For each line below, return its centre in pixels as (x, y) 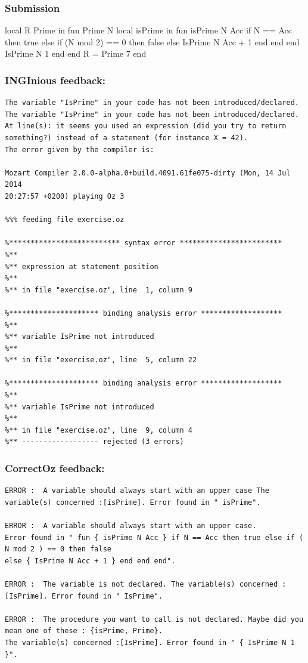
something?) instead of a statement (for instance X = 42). (127, 138)
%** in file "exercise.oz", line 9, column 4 (99, 430)
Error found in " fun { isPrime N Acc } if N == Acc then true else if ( (154, 537)
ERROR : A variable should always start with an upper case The (137, 491)
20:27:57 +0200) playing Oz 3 (65, 196)
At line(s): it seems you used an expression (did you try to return (146, 126)
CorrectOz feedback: (55, 468)
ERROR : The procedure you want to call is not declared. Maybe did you (154, 619)
